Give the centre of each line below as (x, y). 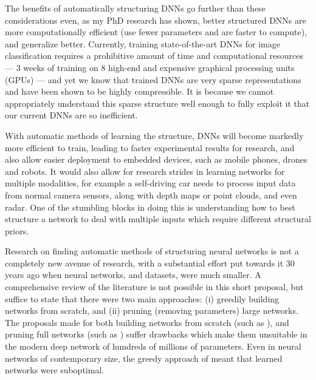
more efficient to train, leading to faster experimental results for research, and (150, 147)
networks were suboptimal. (55, 370)
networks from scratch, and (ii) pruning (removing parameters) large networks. (152, 310)
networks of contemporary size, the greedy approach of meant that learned (144, 358)
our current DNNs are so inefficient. (71, 115)
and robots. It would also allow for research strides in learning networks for (145, 171)
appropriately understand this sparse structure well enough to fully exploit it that (157, 103)
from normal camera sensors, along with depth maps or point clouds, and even (151, 195)
